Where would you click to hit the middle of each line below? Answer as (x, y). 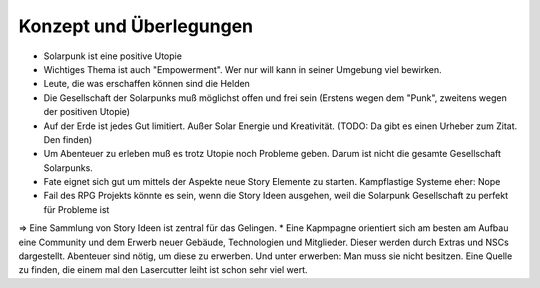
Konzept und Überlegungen (136, 26)
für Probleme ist (76, 209)
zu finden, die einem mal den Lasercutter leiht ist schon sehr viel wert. (163, 270)
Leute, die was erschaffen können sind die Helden (146, 84)
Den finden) (68, 139)
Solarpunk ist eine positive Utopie (112, 56)
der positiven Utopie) (86, 112)
